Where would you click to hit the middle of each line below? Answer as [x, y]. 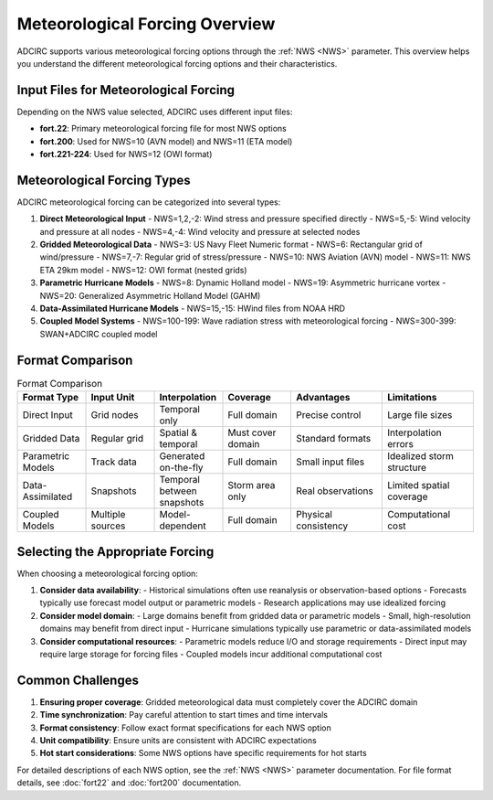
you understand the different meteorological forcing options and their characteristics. [177, 63]
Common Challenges [78, 680]
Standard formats [334, 439]
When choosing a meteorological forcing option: [107, 573]
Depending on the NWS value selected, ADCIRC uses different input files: [155, 112]
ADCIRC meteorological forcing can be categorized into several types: [149, 202]
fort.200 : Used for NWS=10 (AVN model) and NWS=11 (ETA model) [166, 141]
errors [400, 444]
